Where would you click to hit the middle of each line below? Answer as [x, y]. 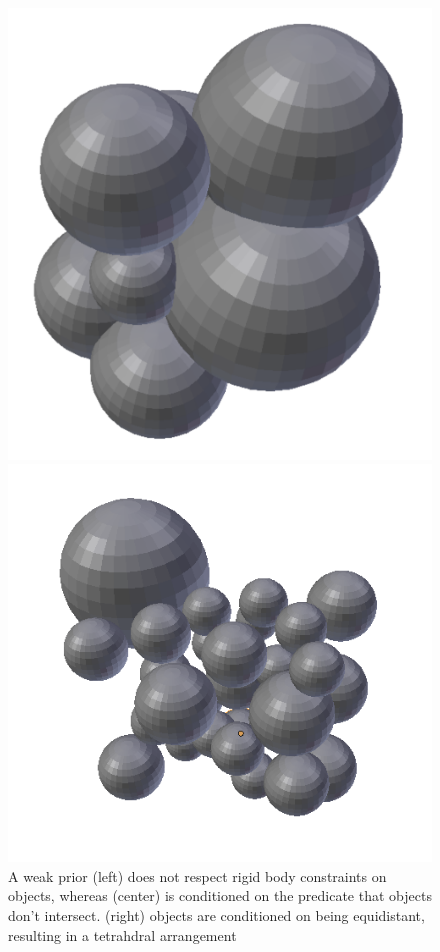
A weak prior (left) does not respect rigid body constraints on [197, 875]
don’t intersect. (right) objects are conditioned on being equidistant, [216, 914]
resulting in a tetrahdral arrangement [122, 934]
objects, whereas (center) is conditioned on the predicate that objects [220, 895]
